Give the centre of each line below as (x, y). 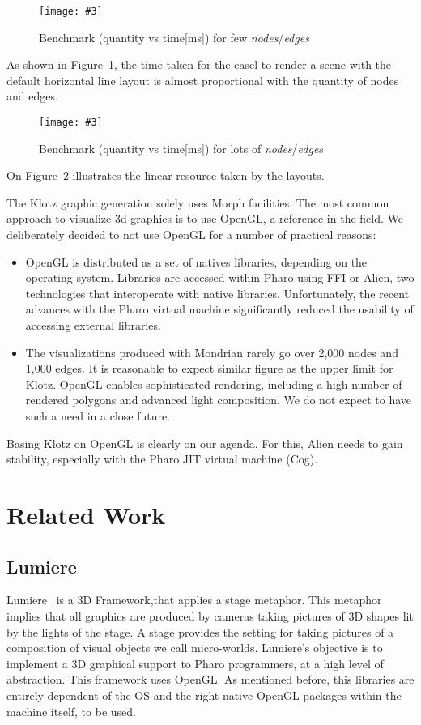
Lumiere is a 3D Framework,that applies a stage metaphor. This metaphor (194, 600)
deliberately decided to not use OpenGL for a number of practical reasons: (191, 235)
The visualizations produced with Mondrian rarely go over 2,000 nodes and (212, 352)
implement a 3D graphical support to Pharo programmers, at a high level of (195, 663)
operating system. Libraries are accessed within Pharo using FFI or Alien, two (220, 277)
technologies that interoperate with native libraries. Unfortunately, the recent (217, 293)
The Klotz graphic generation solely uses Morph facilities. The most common (198, 202)
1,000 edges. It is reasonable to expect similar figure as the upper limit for (209, 368)
